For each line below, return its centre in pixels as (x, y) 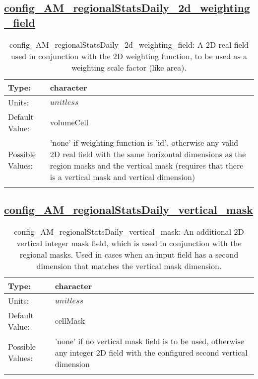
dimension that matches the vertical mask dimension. (129, 266)
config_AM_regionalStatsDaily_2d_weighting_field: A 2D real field (129, 44)
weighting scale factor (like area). (129, 67)
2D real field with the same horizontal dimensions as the (148, 154)
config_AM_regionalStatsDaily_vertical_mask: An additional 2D (129, 231)
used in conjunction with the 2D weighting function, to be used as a (129, 56)
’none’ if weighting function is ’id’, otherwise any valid (144, 142)
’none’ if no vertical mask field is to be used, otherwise (149, 341)
